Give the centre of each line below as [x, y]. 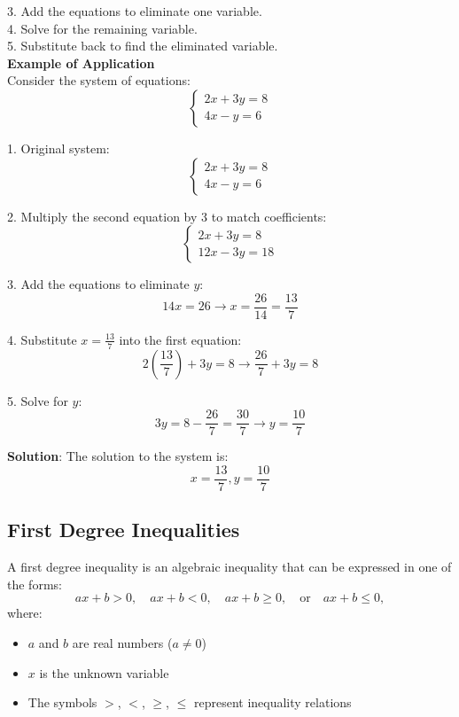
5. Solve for [38, 400]
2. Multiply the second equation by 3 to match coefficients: [167, 216]
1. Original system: [58, 148]
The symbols [62, 702]
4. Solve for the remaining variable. [102, 28]
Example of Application [81, 62]
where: [25, 613]
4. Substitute [42, 339]
